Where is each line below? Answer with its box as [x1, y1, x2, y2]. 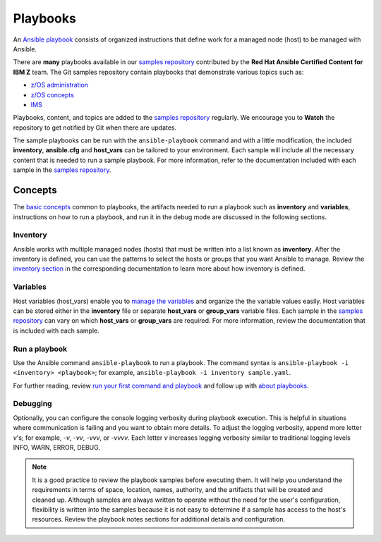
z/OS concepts [30, 90, 74, 99]
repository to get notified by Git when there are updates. [13, 123, 177, 132]
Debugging [13, 399, 52, 409]
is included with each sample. [13, 326, 99, 335]
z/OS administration [30, 81, 88, 90]
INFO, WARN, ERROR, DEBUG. [13, 443, 101, 451]
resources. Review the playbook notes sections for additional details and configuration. [32, 515, 286, 524]
